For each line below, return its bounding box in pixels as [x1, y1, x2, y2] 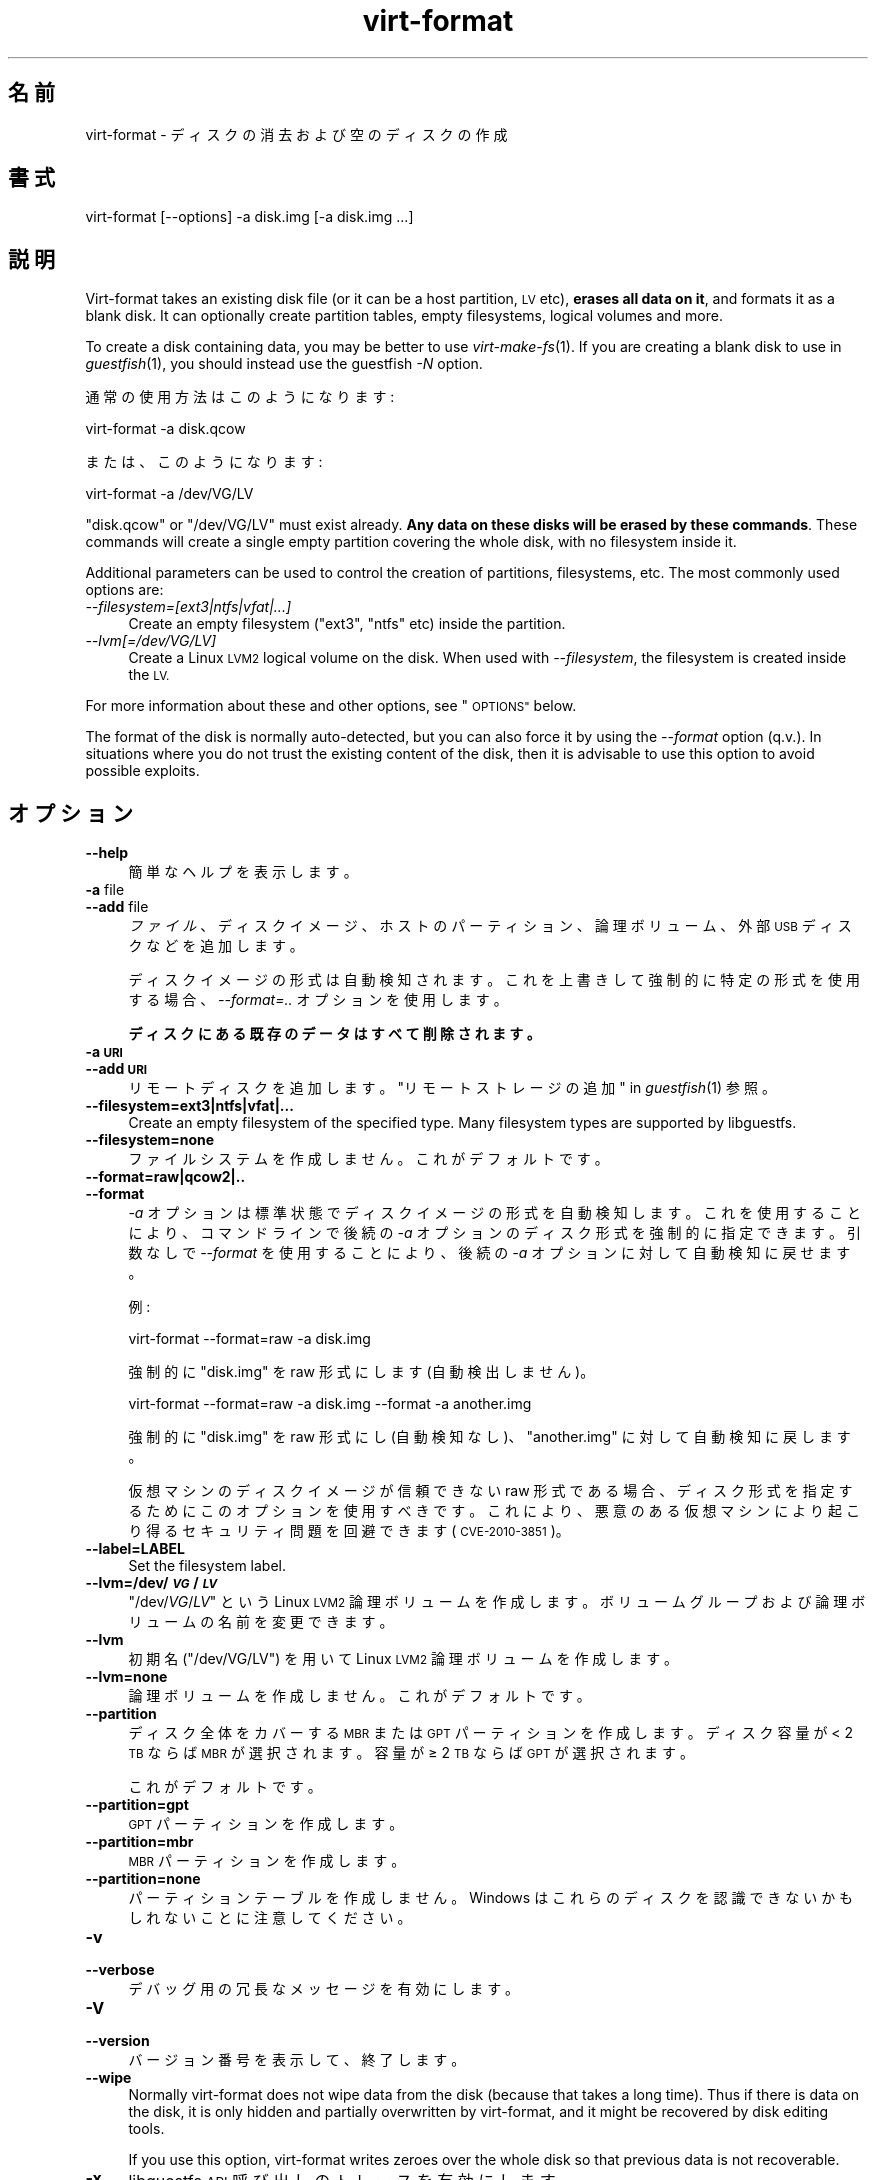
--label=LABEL [85, 1540, 185, 1558]
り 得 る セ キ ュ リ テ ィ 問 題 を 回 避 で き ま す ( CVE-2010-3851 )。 [128, 1522, 570, 1540]
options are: [85, 581, 164, 599]
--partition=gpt [85, 1796, 189, 1814]
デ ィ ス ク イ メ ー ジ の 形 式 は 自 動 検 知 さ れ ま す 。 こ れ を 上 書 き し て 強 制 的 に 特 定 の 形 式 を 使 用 [128, 971, 860, 989]
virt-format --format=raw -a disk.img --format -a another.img [128, 1395, 532, 1413]
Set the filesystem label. [128, 1557, 286, 1575]
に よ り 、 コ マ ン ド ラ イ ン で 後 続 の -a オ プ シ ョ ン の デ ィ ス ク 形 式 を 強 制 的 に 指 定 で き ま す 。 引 [128, 1224, 861, 1242]
